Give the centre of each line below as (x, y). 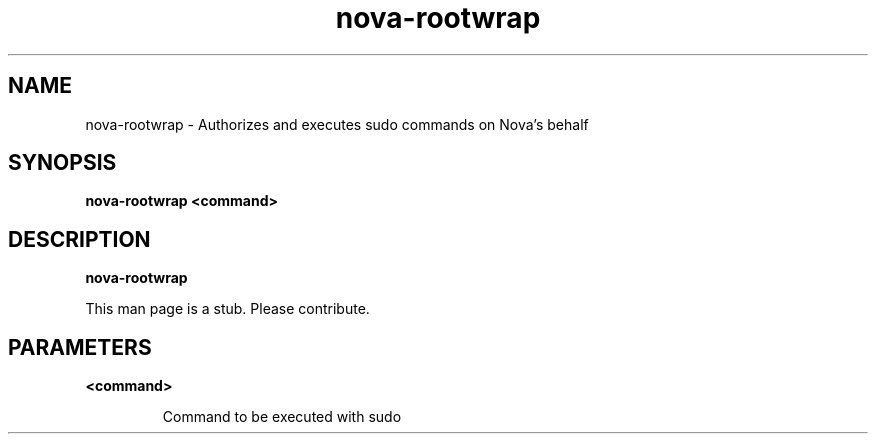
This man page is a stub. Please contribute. (227, 309)
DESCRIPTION (79, 239)
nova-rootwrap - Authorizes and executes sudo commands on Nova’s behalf (337, 124)
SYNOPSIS (62, 163)
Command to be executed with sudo (282, 417)
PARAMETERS (80, 347)
